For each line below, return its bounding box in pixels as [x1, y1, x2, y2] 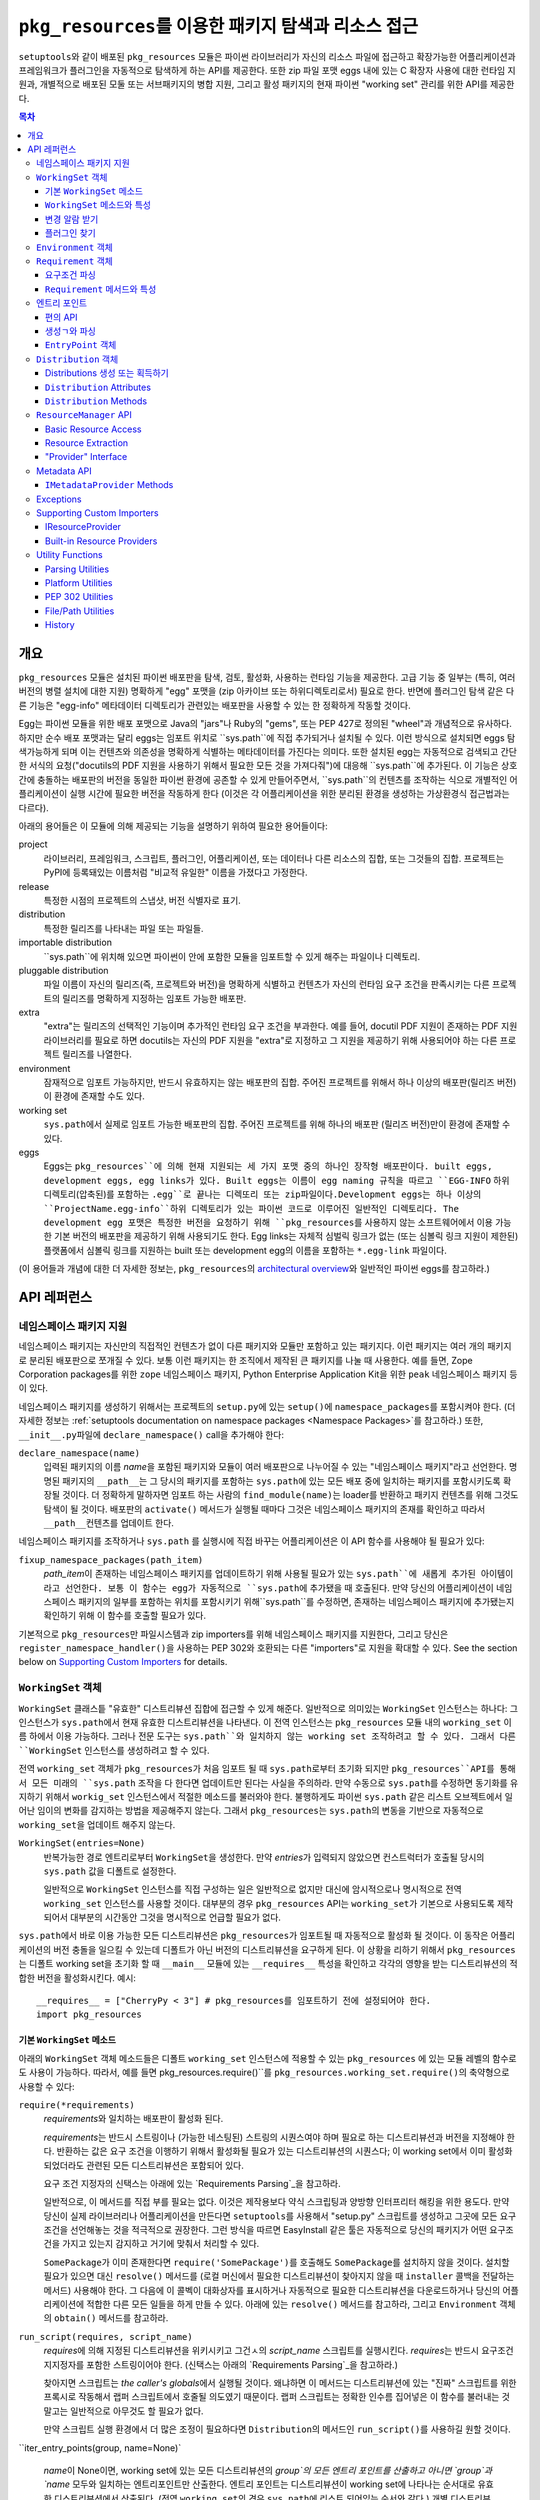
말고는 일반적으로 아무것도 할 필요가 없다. [43, 2405, 204, 2417]
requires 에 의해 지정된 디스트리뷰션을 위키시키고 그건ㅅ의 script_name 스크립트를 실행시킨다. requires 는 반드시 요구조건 [43, 2345, 514, 2357]
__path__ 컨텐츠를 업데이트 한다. [43, 1516, 175, 1529]
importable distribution [18, 936, 112, 949]
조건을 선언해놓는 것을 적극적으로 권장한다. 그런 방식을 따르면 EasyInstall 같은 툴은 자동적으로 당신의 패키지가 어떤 [43, 2224, 488, 2236]
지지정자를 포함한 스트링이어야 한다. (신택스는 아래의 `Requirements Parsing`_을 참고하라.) [43, 2358, 399, 2370]
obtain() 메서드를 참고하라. [53, 2312, 169, 2324]
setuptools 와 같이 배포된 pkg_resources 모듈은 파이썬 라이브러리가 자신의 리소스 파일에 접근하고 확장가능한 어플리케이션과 [18, 50, 516, 62]
